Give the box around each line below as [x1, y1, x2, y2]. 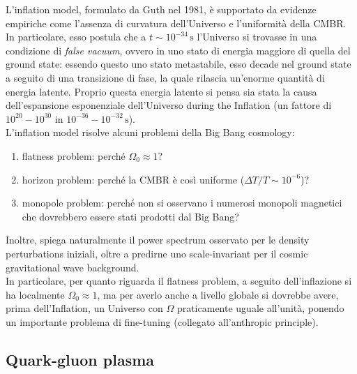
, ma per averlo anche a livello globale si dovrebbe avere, [97, 287, 339, 301]
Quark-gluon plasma [6, 348, 155, 370]
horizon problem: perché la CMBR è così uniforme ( [22, 172, 245, 186]
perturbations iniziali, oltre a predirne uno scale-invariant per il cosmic [6, 246, 308, 260]
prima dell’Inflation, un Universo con [6, 301, 163, 315]
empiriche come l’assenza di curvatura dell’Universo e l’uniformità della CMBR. [6, 15, 347, 30]
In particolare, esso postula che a [6, 29, 146, 44]
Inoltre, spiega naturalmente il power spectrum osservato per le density [6, 232, 310, 247]
